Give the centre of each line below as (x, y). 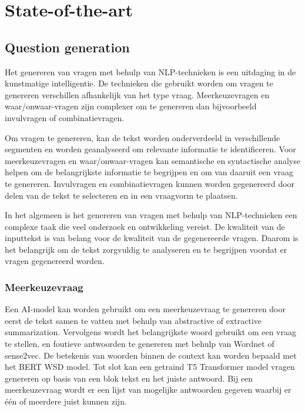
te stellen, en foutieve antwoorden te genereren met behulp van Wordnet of (140, 344)
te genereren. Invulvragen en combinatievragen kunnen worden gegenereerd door (150, 183)
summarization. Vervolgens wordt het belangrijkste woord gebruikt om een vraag (150, 332)
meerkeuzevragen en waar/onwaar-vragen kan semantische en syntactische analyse (152, 160)
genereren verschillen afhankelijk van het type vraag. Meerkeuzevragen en (137, 94)
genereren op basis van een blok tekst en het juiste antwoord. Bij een (129, 378)
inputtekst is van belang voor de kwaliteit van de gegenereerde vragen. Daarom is (152, 238)
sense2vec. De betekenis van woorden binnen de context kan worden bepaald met (151, 355)
